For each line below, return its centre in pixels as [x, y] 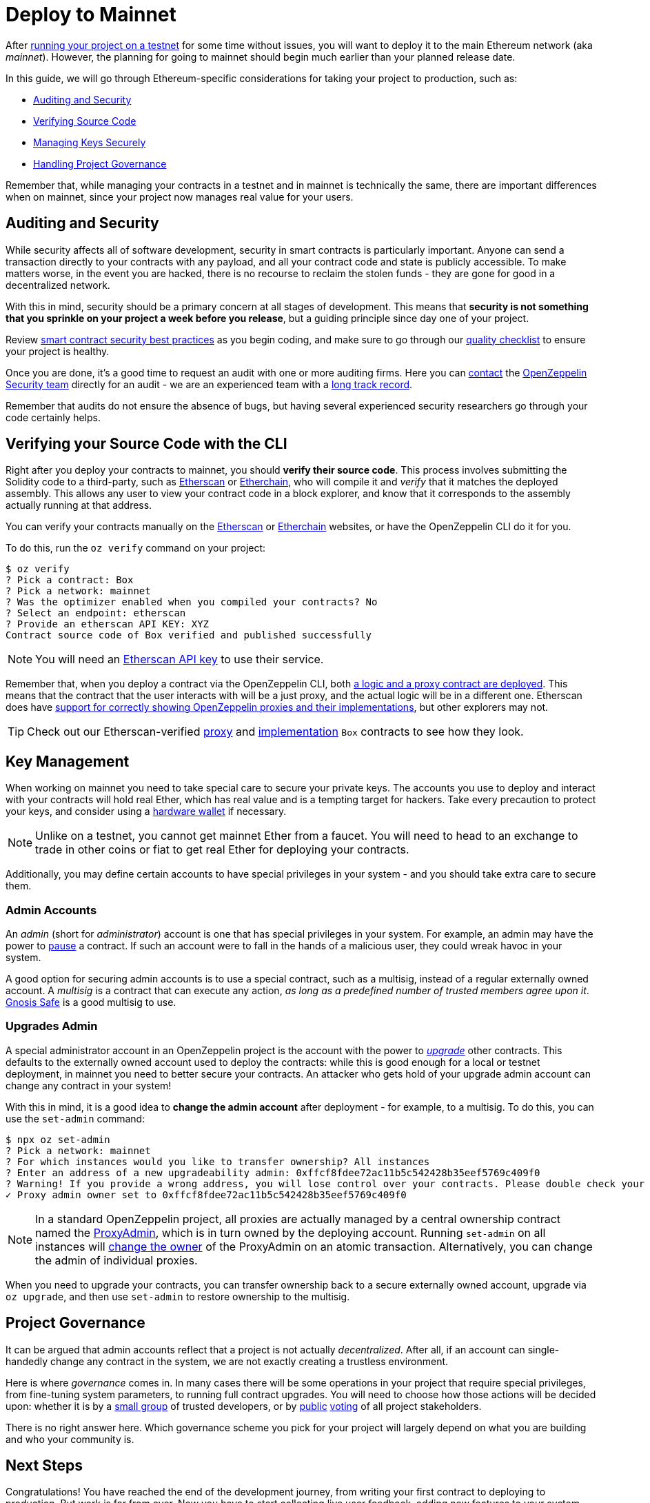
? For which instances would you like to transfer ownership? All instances [218, 1161]
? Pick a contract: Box [70, 580]
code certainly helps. [53, 417]
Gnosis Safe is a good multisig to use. [91, 1002]
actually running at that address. [79, 505]
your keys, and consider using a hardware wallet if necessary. [146, 811]
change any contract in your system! [89, 1085]
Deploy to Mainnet [91, 14]
